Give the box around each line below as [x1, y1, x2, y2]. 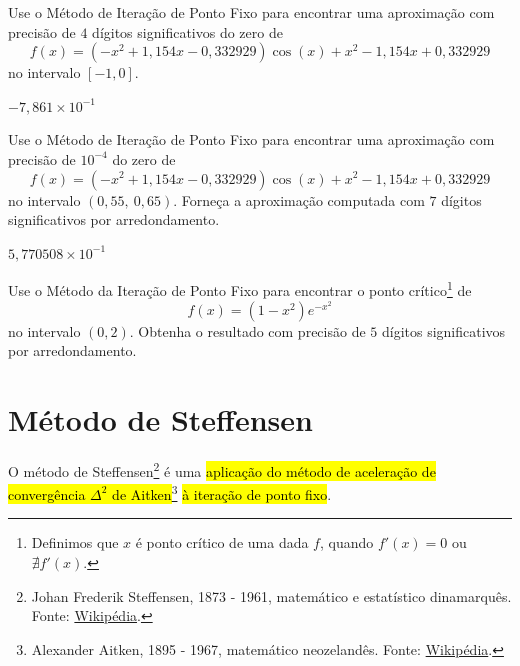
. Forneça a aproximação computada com [173, 189, 425, 210]
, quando [319, 532, 374, 553]
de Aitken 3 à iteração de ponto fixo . [112, 481, 332, 504]
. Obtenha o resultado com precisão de [129, 320, 366, 341]
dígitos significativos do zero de [92, 21, 283, 42]
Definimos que [31, 532, 119, 553]
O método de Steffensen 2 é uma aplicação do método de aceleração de [8, 457, 436, 481]
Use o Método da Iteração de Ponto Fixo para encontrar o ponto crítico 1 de [8, 277, 472, 300]
